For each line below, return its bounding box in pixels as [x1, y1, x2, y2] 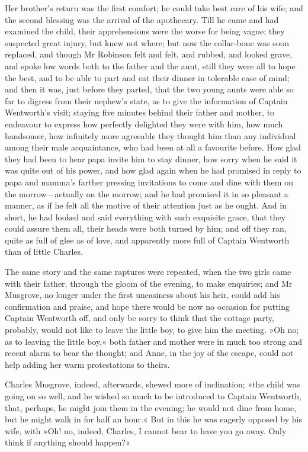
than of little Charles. [5, 245, 83, 258]
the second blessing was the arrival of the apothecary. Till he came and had [5, 13, 279, 25]
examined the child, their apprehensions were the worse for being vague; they [5, 25, 285, 37]
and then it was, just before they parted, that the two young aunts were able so [5, 83, 294, 95]
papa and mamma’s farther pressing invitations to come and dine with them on [5, 175, 293, 188]
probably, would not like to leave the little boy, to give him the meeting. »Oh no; [5, 323, 299, 336]
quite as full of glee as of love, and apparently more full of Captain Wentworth [5, 233, 290, 246]
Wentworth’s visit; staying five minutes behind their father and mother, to [5, 106, 275, 118]
